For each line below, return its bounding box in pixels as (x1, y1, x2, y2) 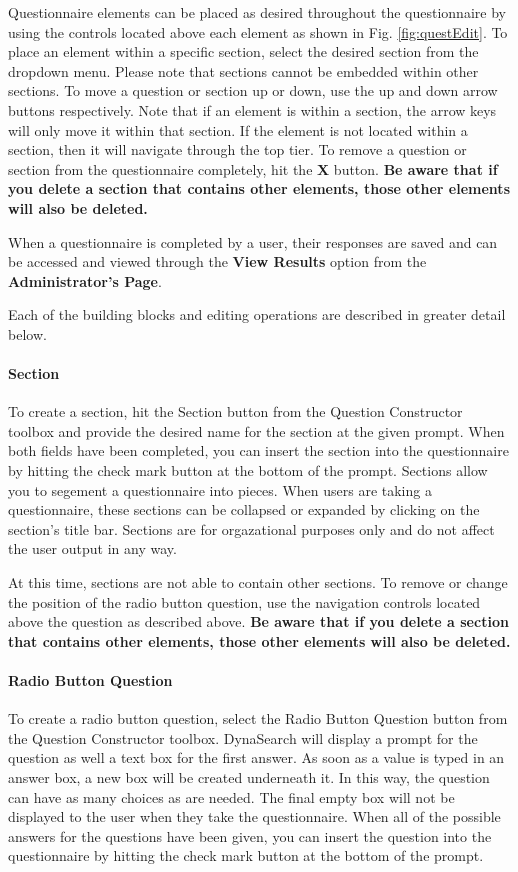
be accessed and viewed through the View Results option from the (8, 251, 427, 272)
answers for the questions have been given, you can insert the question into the (8, 825, 492, 846)
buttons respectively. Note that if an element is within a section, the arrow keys (8, 99, 497, 120)
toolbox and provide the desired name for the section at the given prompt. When (8, 420, 505, 441)
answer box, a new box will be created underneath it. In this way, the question (8, 767, 490, 787)
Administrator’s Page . (8, 270, 162, 291)
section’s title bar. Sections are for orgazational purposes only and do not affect (8, 518, 495, 539)
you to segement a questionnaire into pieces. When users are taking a (8, 479, 432, 500)
